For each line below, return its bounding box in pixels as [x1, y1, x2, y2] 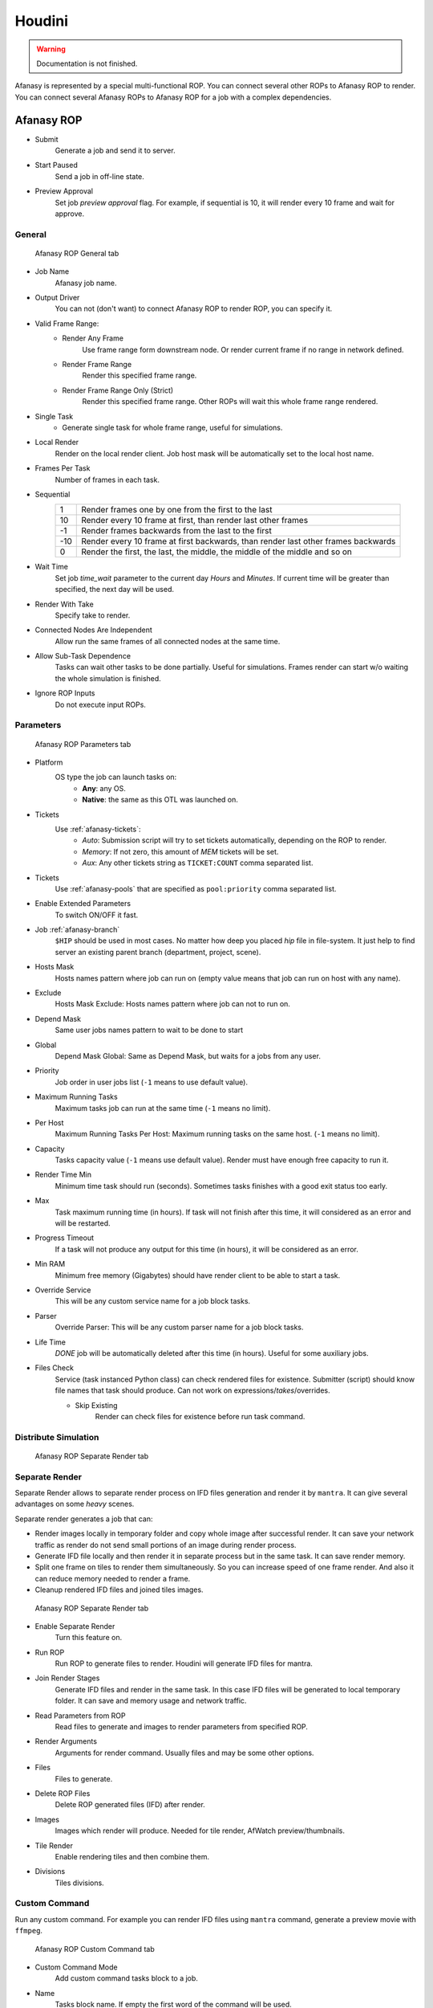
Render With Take [34, 599, 94, 609]
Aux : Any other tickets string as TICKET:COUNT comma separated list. [82, 858, 314, 867]
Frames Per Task [34, 463, 91, 473]
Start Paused [34, 161, 78, 170]
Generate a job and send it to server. [55, 145, 176, 156]
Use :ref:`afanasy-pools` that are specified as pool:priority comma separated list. [55, 884, 337, 893]
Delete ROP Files [34, 1788, 91, 1798]
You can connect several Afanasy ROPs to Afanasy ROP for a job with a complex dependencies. [14, 92, 332, 102]
